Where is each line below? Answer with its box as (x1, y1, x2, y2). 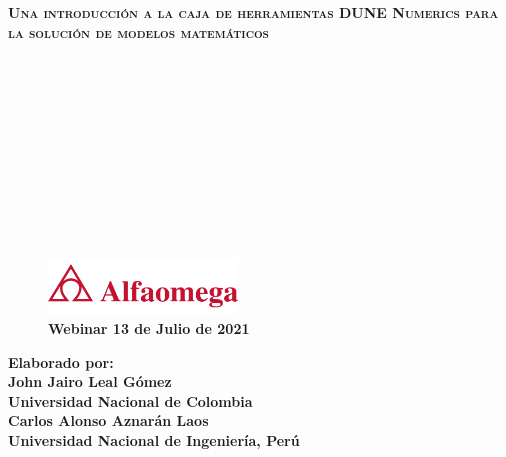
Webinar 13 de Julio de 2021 (48, 318, 250, 339)
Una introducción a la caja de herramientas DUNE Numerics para (8, 2, 499, 22)
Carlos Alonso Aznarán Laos (8, 410, 209, 431)
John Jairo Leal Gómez (8, 371, 172, 392)
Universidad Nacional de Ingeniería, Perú (8, 430, 300, 450)
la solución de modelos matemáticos (8, 21, 269, 42)
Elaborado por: (8, 351, 114, 372)
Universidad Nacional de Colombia (8, 390, 253, 411)
